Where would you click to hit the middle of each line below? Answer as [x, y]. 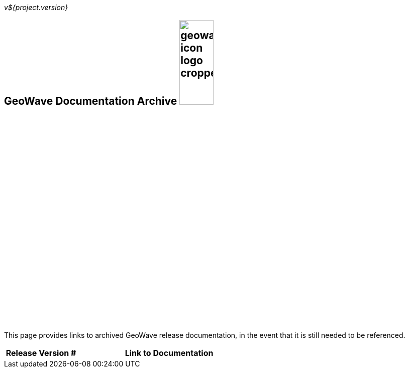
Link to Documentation [169, 353]
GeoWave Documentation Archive [91, 101]
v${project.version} [36, 7]
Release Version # [41, 353]
